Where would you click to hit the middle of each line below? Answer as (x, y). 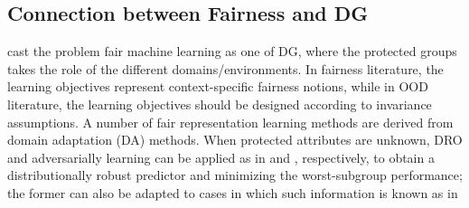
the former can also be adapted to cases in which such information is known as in (233, 192)
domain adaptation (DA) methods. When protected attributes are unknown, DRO (235, 140)
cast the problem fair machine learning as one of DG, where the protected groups (232, 51)
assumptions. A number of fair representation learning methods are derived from (230, 122)
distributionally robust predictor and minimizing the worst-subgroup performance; (235, 175)
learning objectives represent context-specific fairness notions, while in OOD (218, 86)
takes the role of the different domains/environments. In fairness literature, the (225, 68)
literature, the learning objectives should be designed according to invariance (220, 104)
